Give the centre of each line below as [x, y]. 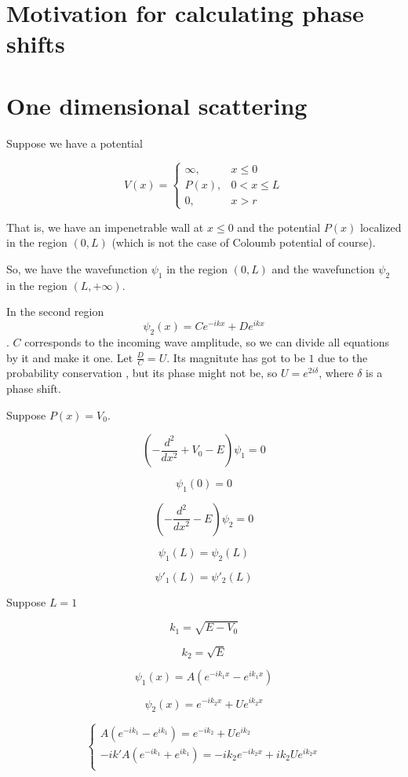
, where [336, 373]
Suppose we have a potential [75, 143]
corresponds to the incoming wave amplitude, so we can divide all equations [207, 341]
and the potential [279, 227]
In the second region [55, 312]
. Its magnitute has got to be [236, 357]
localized [381, 227]
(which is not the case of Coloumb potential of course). [244, 242]
